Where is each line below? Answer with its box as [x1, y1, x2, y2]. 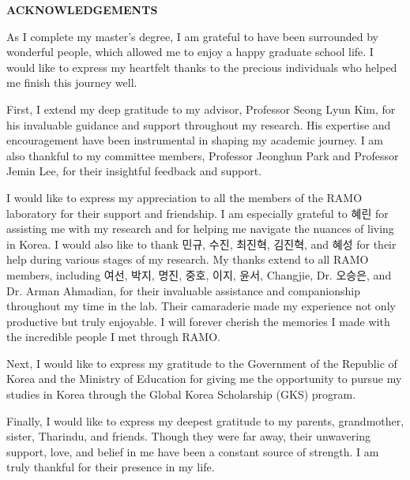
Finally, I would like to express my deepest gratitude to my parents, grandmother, [6, 412, 404, 429]
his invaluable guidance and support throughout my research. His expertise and [6, 116, 391, 133]
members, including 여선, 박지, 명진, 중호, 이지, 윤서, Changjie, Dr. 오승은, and [6, 266, 392, 283]
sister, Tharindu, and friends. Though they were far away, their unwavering [6, 428, 371, 444]
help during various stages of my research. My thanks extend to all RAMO [6, 251, 369, 268]
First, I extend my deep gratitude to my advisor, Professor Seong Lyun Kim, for [6, 100, 396, 117]
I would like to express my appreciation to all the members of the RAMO [6, 189, 363, 205]
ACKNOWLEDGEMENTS [6, 2, 158, 17]
